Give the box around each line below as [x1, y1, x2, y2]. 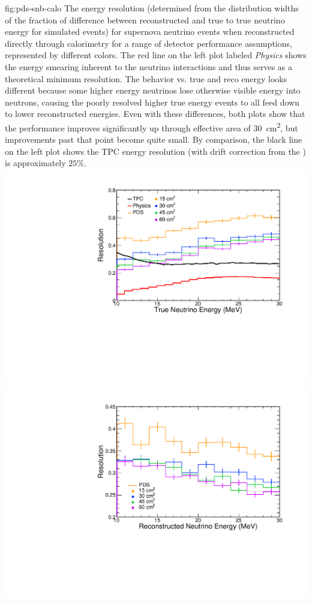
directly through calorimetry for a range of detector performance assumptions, [5, 37, 292, 49]
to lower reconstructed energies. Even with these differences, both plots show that [5, 107, 305, 120]
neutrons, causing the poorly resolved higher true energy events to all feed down [5, 95, 299, 108]
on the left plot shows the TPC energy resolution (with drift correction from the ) [5, 145, 306, 157]
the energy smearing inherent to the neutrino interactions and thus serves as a [5, 60, 293, 73]
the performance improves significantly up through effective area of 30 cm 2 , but [5, 119, 298, 134]
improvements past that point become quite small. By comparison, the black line [5, 133, 302, 146]
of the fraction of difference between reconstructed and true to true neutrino [5, 13, 285, 26]
